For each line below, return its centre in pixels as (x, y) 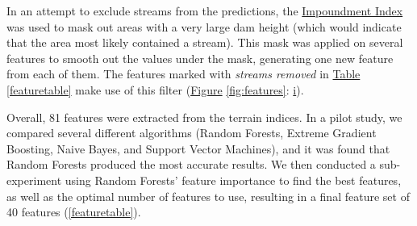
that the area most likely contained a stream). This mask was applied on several (205, 42)
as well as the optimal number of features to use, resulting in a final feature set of (208, 196)
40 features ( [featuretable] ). (74, 212)
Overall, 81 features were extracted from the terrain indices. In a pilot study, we (204, 117)
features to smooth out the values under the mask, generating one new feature (200, 58)
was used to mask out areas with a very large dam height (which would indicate (204, 26)
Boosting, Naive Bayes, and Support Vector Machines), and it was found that (198, 148)
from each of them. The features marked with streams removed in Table (183, 74)
